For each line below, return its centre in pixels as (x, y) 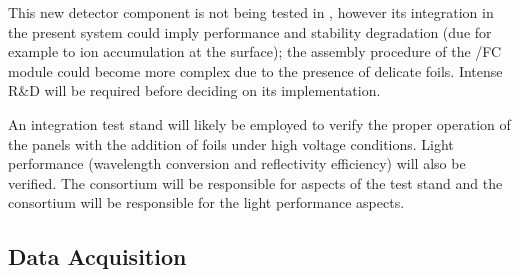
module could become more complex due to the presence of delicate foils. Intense (255, 70)
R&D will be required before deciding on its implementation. (194, 90)
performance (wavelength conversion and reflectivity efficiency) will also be (237, 163)
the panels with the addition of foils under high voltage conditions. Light (231, 143)
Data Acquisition (97, 256)
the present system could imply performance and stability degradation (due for (250, 31)
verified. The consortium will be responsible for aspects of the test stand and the (255, 182)
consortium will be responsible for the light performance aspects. (206, 202)
